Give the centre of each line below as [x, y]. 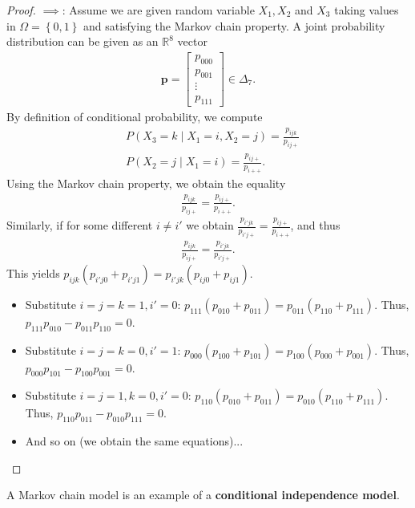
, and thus [315, 225]
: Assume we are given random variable [158, 10]
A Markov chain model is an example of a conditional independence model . [203, 495]
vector [192, 41]
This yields [33, 272]
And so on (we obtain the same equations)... [134, 441]
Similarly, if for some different [80, 225]
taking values [367, 10]
